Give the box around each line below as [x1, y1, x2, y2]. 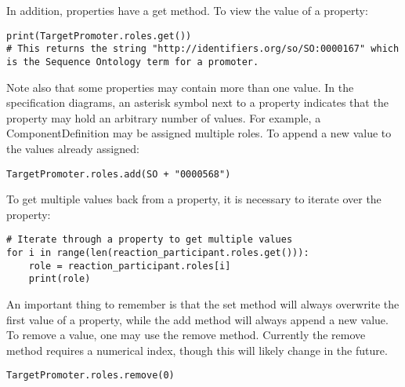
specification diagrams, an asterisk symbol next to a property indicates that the [6, 94, 389, 111]
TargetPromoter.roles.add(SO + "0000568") [6, 168, 231, 180]
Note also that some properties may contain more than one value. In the [6, 78, 354, 95]
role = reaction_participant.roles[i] [28, 260, 231, 272]
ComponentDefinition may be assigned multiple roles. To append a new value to [6, 125, 392, 141]
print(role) [28, 273, 91, 285]
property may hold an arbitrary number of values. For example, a [6, 109, 321, 126]
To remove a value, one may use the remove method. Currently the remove [6, 327, 366, 343]
